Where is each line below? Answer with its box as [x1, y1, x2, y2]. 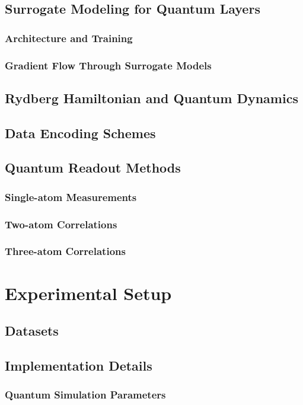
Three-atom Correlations [5, 244, 126, 259]
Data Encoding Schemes [5, 123, 156, 142]
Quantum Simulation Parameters [5, 387, 166, 402]
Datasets [5, 321, 59, 340]
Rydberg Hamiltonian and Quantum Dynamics [5, 88, 298, 107]
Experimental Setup [5, 280, 172, 305]
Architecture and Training [5, 30, 133, 45]
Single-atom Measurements [5, 189, 137, 204]
